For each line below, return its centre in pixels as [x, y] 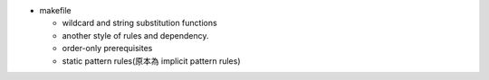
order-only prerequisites [107, 49]
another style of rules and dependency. [135, 35]
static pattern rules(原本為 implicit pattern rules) [151, 61]
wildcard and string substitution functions [139, 23]
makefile [55, 10]
